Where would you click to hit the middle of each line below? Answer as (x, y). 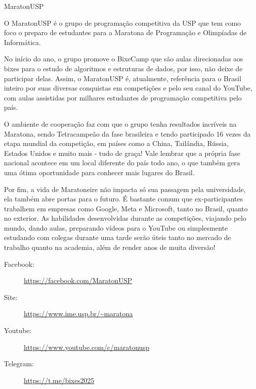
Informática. (22, 42)
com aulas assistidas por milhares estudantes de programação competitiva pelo (123, 97)
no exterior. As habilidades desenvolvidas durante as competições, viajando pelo (125, 218)
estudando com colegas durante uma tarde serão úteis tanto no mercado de (118, 237)
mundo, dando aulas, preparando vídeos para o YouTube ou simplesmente (116, 227)
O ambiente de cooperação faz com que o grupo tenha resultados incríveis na (120, 123)
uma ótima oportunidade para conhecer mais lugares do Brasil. (99, 172)
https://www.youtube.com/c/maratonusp (87, 347)
